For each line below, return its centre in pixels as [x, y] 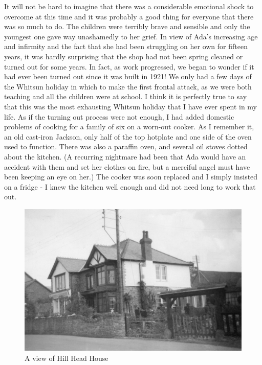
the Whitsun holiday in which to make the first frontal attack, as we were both [128, 86]
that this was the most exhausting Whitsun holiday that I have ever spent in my [130, 106]
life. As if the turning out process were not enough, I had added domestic [119, 116]
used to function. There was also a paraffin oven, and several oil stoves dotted [126, 146]
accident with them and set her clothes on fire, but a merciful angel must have [127, 166]
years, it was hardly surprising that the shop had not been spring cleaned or [124, 56]
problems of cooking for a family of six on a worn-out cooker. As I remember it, [129, 127]
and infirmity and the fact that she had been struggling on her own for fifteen [126, 46]
